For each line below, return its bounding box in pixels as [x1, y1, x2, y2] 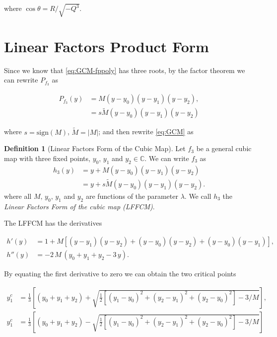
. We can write [144, 153, 189, 163]
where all [4, 190, 32, 201]
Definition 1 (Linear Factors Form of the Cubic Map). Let [4, 143, 186, 154]
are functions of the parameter [85, 190, 178, 201]
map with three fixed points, [4, 153, 90, 163]
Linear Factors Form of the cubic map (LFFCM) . [4, 201, 155, 211]
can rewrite [4, 75, 38, 85]
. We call [184, 190, 211, 201]
